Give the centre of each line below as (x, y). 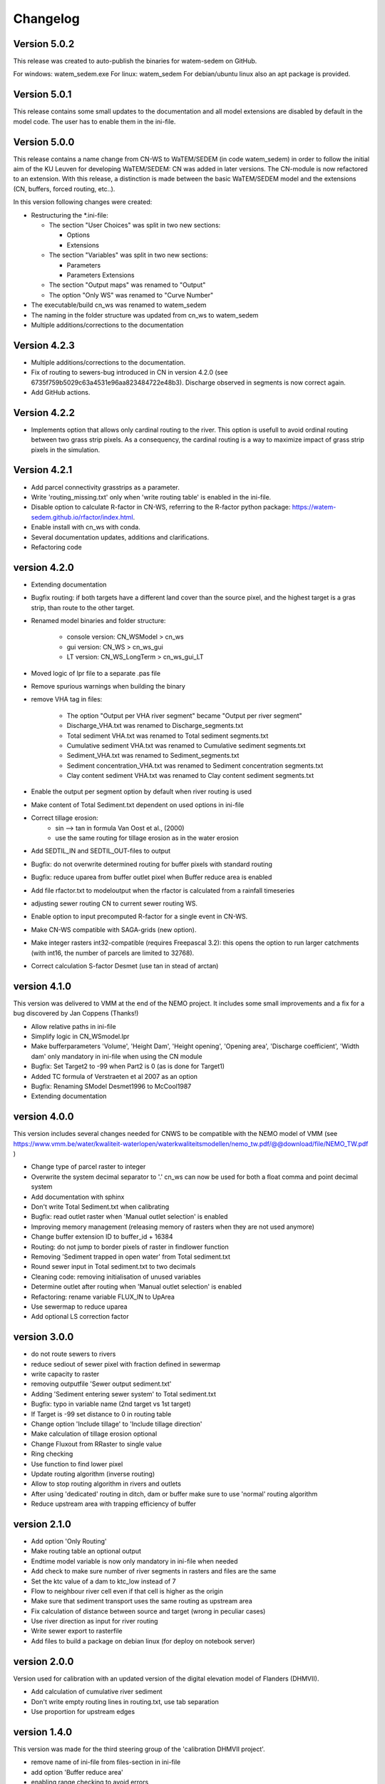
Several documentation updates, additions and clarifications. (120, 537)
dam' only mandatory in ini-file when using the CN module (117, 1056)
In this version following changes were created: (83, 202)
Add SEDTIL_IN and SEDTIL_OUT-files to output (101, 851)
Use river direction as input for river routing (94, 1621)
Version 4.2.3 (44, 345)
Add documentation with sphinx (78, 1197)
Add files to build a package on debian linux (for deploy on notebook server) (143, 1641)
